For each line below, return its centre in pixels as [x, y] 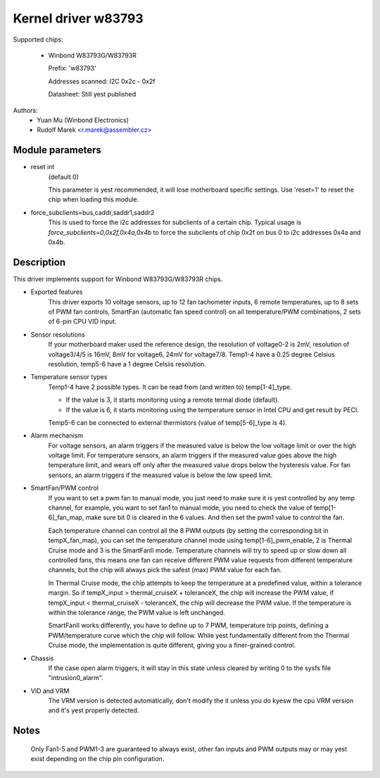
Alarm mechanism [57, 436]
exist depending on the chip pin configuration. [97, 759]
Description [39, 262]
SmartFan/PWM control [64, 488]
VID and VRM [50, 691]
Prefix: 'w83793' [72, 68]
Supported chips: [38, 39]
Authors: [25, 110]
